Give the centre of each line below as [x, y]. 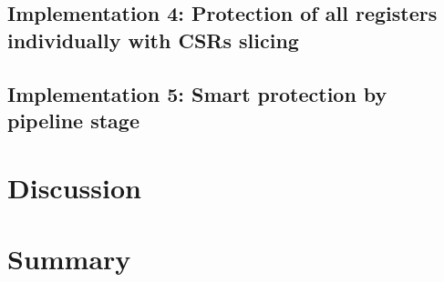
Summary [69, 258]
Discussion [74, 187]
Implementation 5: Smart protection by [197, 93]
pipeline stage [74, 120]
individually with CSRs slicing [153, 40]
